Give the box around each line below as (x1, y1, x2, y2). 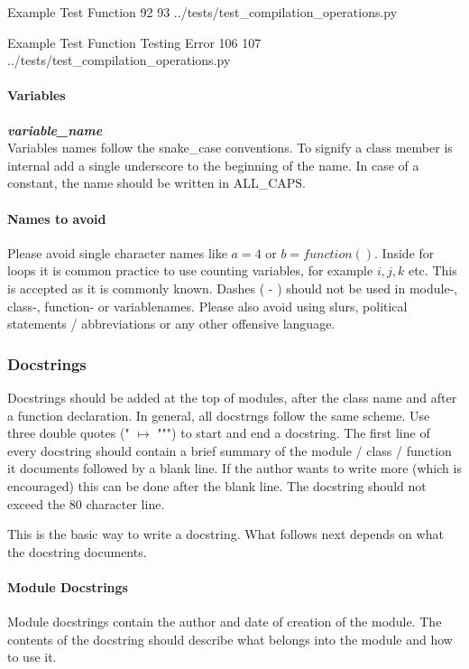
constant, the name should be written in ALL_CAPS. (7, 173, 306, 192)
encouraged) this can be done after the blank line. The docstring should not (7, 476, 427, 495)
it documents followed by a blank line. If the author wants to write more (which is (7, 459, 462, 478)
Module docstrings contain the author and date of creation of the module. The (7, 612, 442, 631)
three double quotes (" (7, 423, 130, 442)
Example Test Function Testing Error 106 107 (7, 33, 262, 51)
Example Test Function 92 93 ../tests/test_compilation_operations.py (7, 3, 398, 21)
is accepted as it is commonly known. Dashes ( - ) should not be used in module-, (7, 278, 458, 297)
